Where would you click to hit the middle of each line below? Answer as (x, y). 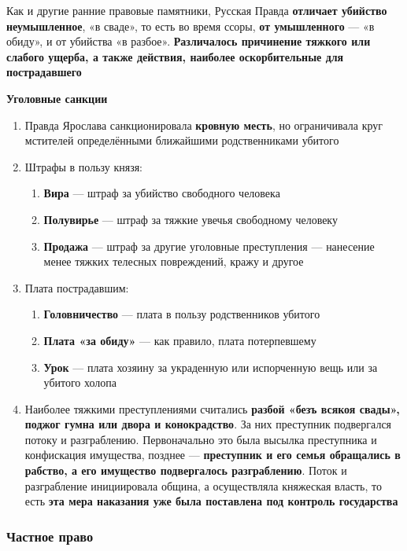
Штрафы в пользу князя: (84, 166)
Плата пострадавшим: (77, 287)
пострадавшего (44, 72)
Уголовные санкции (57, 98)
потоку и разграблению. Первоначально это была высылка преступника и (201, 439)
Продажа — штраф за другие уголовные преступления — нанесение (209, 246)
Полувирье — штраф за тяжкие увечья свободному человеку (191, 219)
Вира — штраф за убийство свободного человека (162, 193)
